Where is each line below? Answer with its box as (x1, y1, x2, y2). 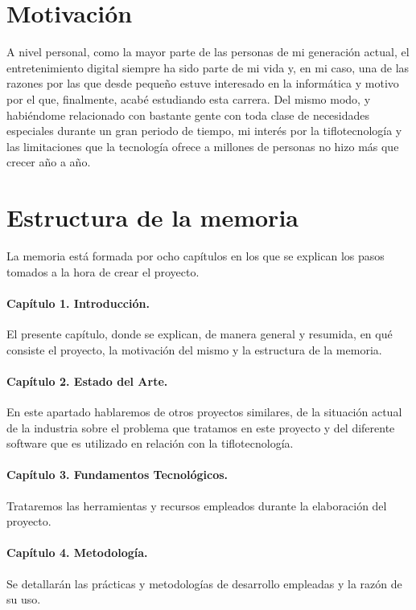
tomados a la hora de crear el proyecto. (6, 263, 200, 280)
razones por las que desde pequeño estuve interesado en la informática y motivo (6, 75, 399, 92)
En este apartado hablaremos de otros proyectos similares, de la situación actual (6, 403, 402, 420)
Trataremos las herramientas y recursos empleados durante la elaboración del (6, 497, 387, 514)
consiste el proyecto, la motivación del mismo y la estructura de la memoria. (6, 341, 382, 358)
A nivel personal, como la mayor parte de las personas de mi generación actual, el (6, 43, 410, 60)
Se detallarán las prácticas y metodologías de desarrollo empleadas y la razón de (6, 575, 402, 592)
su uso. (6, 591, 41, 608)
